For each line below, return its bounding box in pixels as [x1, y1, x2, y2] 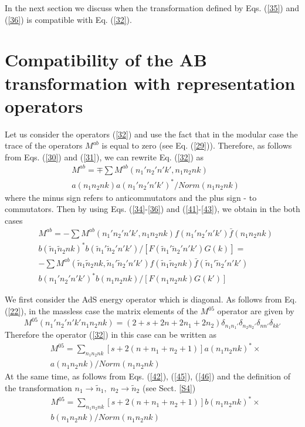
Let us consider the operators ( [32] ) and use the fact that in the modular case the [5, 127, 298, 140]
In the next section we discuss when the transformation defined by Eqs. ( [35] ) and [5, 2, 300, 14]
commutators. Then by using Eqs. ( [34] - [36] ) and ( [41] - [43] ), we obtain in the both [5, 203, 300, 215]
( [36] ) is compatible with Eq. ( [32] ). [5, 13, 132, 25]
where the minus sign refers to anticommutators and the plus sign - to [5, 191, 257, 203]
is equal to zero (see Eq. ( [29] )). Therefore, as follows [101, 139, 292, 152]
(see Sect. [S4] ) [142, 381, 196, 394]
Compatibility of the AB [5, 48, 207, 72]
